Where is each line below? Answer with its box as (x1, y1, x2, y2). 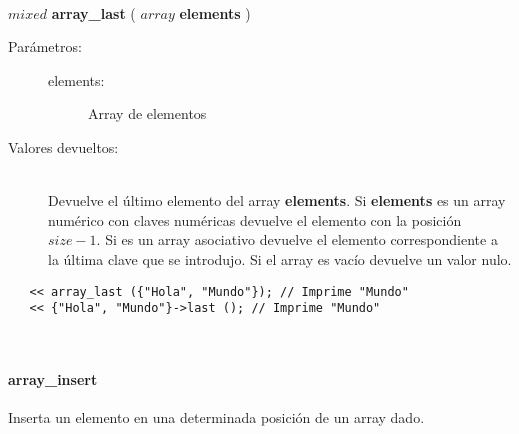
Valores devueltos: (8, 136, 119, 157)
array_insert (8, 369, 98, 390)
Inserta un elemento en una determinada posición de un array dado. (8, 407, 425, 428)
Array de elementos (88, 103, 207, 124)
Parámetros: (8, 36, 82, 57)
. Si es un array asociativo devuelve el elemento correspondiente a (96, 229, 498, 250)
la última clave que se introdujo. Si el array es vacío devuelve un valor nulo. (48, 248, 512, 269)
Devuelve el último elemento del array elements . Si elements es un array (48, 190, 506, 211)
